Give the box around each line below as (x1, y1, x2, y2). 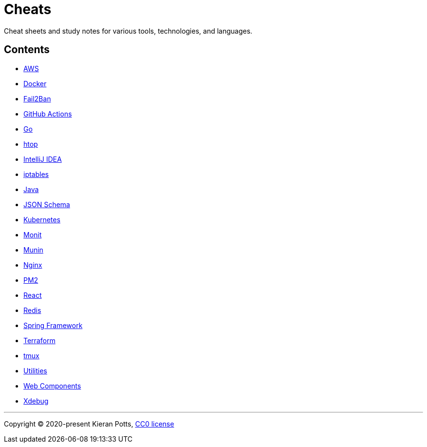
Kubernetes (23, 215, 60, 224)
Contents (4, 43, 50, 56)
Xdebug (23, 396, 49, 405)
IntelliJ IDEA (23, 155, 62, 163)
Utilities (23, 366, 47, 375)
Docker (23, 79, 47, 88)
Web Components (23, 381, 81, 390)
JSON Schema (23, 200, 70, 209)
